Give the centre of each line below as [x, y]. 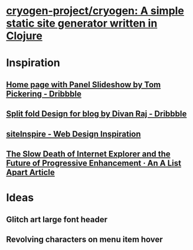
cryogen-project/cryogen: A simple [95, 11]
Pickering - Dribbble [44, 93]
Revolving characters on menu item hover [85, 239]
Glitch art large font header [57, 219]
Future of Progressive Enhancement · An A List [94, 163]
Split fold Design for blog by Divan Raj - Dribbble [97, 114]
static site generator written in [82, 23]
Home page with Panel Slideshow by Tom [84, 85]
